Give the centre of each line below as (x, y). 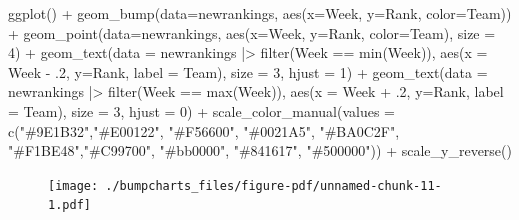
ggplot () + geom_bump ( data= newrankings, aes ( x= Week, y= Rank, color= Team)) (260, 13)
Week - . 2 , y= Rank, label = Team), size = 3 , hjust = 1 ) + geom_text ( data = (248, 71)
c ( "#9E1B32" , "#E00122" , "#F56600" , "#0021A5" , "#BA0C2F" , (204, 130)
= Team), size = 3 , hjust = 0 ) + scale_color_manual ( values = (201, 110)
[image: (73, 185)
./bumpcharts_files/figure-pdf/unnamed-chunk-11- (273, 185)
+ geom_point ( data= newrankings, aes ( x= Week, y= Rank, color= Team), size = (252, 32)
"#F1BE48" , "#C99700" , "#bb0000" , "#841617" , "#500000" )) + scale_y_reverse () (260, 150)
